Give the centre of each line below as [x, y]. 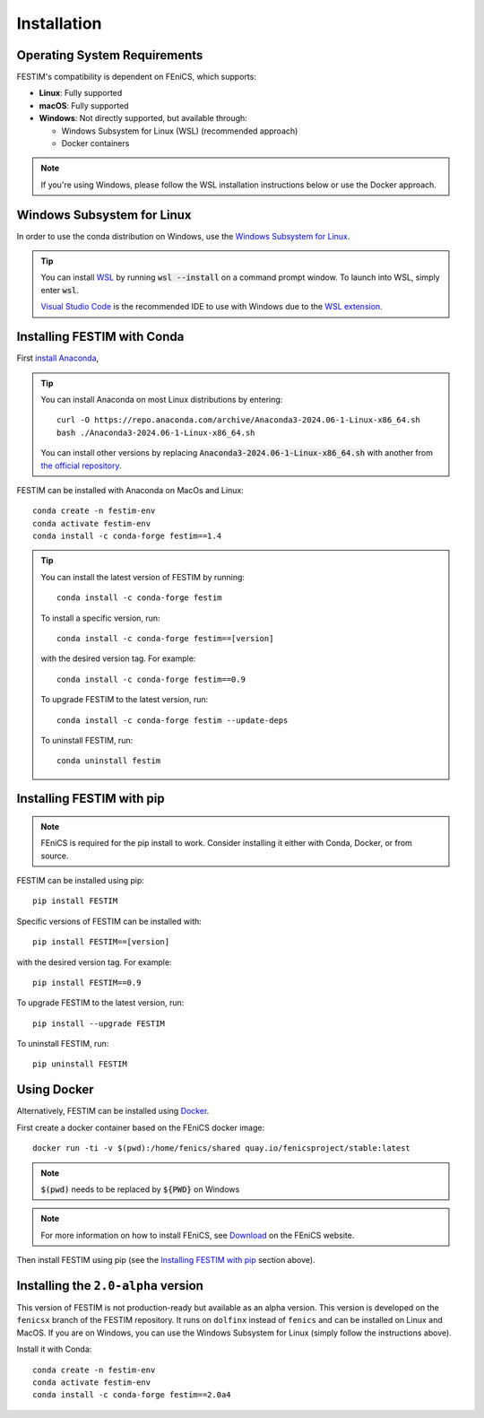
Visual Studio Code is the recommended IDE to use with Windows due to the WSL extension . [212, 307]
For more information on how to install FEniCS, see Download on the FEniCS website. [198, 1235]
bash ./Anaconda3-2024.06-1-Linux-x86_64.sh [156, 432]
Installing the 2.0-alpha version [110, 1286]
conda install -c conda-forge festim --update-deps [173, 720]
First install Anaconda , [58, 358]
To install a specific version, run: [100, 618]
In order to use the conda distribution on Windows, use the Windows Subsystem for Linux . [183, 236]
